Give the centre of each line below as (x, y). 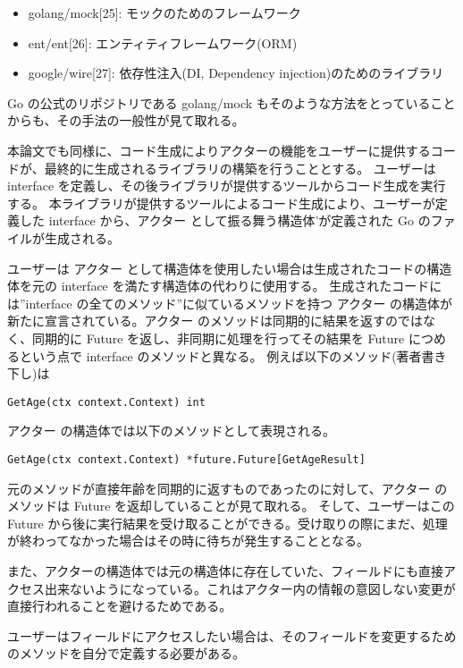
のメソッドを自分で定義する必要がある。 (126, 653)
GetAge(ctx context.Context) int (106, 402)
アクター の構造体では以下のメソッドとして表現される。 (171, 431)
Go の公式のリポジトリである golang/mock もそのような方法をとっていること (231, 102)
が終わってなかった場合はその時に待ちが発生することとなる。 (188, 541)
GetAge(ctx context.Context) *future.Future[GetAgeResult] (186, 459)
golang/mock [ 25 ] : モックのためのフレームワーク (164, 13)
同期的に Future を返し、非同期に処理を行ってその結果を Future (218, 338)
